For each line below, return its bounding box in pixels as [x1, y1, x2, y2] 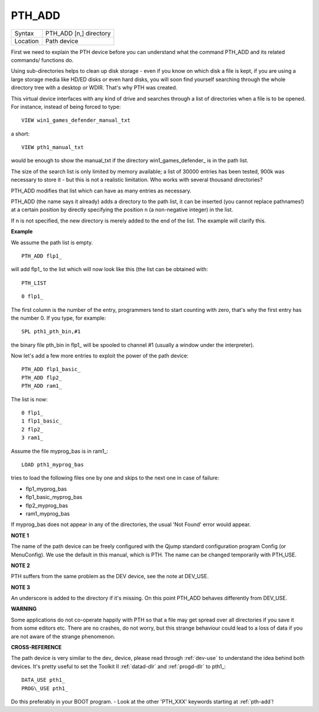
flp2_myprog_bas [25, 502, 68, 509]
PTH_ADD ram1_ [21, 382, 62, 389]
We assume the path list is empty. [11, 239, 93, 246]
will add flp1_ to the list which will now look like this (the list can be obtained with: [11, 266, 209, 273]
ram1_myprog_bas [25, 510, 70, 517]
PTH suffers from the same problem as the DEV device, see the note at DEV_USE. [11, 573, 209, 580]
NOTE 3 [11, 584, 31, 591]
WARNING [11, 605, 37, 613]
